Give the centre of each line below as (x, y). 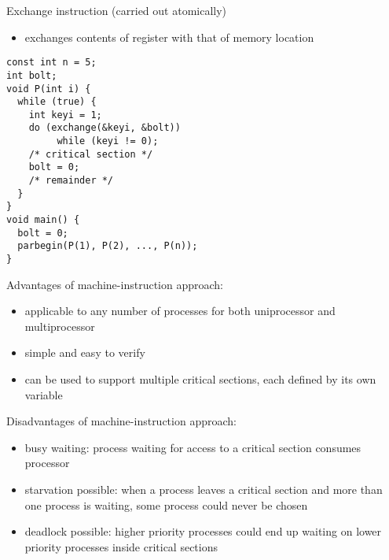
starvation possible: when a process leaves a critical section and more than (204, 490)
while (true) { (57, 102)
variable (44, 394)
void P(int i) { (49, 89)
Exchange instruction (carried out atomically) (117, 10)
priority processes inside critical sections (121, 546)
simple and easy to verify (85, 352)
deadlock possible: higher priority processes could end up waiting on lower (203, 531)
